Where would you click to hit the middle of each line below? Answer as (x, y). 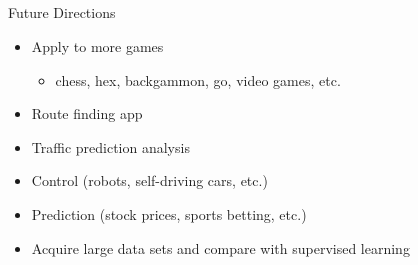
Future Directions (62, 12)
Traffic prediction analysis (110, 146)
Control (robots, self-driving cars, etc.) (149, 180)
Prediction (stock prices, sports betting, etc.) (169, 213)
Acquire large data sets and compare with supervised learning (220, 247)
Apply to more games (97, 45)
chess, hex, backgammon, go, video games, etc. (198, 79)
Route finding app (87, 113)
